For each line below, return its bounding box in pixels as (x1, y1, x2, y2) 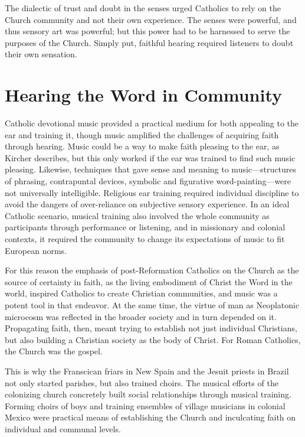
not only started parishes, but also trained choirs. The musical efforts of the (5, 376, 278, 389)
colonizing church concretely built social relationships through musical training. (5, 388, 291, 400)
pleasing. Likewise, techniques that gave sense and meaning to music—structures (5, 163, 296, 175)
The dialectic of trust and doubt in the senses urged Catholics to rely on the (5, 2, 281, 14)
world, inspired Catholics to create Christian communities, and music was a (5, 287, 278, 299)
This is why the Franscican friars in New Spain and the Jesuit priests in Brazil (5, 364, 289, 377)
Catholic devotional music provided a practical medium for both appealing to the (5, 117, 299, 129)
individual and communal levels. (5, 422, 121, 435)
